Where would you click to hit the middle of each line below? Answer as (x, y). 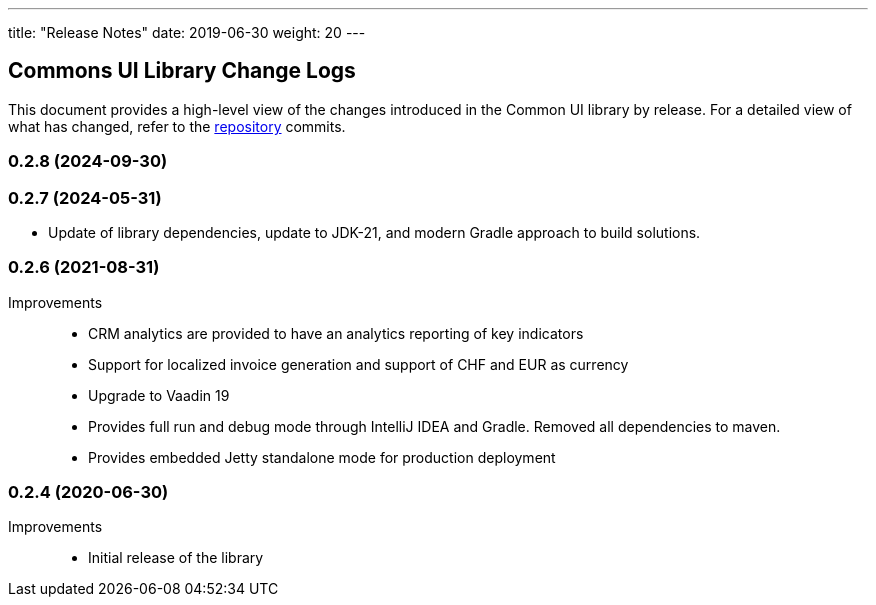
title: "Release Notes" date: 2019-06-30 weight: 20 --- (187, 32)
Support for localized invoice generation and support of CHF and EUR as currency (358, 364)
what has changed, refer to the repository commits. (177, 126)
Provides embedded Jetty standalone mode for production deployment (322, 457)
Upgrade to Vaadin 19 (159, 395)
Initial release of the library (176, 558)
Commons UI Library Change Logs (182, 71)
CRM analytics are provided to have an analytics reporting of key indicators (336, 333)
